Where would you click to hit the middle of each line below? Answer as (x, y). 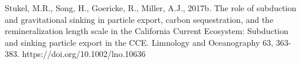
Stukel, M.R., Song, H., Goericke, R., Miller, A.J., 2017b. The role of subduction (151, 8)
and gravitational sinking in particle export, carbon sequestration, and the (139, 19)
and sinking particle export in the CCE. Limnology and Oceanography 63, (139, 42)
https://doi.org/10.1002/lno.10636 (84, 54)
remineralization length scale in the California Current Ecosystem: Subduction (147, 31)
